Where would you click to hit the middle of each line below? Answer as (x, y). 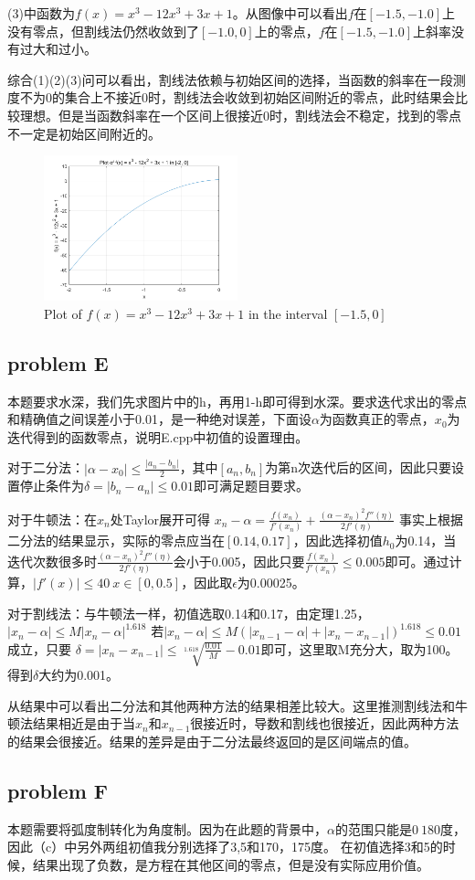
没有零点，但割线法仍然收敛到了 (103, 31)
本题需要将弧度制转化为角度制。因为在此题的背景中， (167, 828)
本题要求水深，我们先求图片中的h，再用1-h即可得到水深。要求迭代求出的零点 (237, 401)
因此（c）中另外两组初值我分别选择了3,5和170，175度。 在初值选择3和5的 (225, 847)
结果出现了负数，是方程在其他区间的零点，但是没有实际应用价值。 (231, 864)
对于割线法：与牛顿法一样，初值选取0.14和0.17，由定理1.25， (189, 613)
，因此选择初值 (338, 541)
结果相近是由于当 (84, 723)
